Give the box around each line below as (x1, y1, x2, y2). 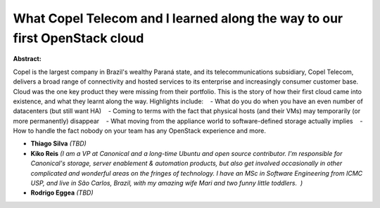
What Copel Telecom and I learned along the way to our (13, 11, 343, 26)
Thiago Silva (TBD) (30, 139, 87, 148)
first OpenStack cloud (13, 30, 144, 46)
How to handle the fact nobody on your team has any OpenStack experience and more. (13, 126, 267, 135)
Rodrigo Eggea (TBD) (30, 188, 94, 197)
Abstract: (13, 55, 42, 63)
